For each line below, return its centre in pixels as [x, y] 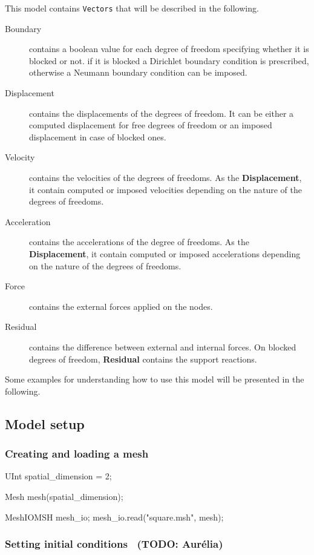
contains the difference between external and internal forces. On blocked [163, 346]
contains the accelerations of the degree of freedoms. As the [139, 242]
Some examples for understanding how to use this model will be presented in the [155, 379]
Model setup [45, 423]
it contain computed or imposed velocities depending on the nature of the [165, 189]
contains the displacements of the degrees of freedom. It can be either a [162, 113]
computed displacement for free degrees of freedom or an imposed [151, 125]
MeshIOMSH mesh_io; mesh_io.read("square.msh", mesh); [114, 517]
